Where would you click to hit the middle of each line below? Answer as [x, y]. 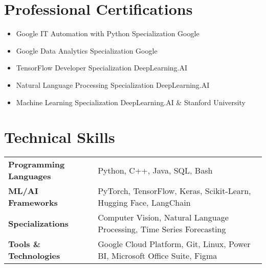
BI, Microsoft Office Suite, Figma [158, 256]
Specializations [38, 223]
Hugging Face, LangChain [144, 203]
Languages [30, 176]
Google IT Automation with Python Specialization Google [108, 33]
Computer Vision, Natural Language [163, 217]
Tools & [24, 244]
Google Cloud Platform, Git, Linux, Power [174, 244]
